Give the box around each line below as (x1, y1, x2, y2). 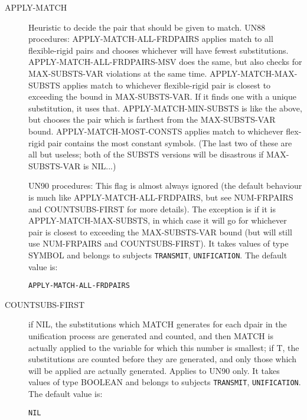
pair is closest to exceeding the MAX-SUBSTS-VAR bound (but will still (28, 225, 292, 238)
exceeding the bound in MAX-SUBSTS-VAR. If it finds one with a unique (28, 90, 296, 103)
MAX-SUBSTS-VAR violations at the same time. (28, 67, 207, 79)
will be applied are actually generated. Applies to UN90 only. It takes (28, 364, 280, 376)
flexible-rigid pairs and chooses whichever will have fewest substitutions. (28, 44, 289, 56)
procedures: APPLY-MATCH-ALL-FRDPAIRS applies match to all (28, 32, 273, 45)
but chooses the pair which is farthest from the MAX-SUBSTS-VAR (28, 113, 276, 126)
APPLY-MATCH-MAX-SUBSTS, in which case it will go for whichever (28, 214, 287, 227)
